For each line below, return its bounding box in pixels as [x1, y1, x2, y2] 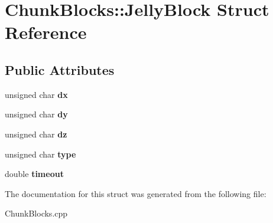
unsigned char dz [5, 127, 67, 140]
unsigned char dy [5, 108, 68, 120]
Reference [5, 20, 87, 44]
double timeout [5, 168, 64, 180]
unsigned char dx [5, 88, 68, 100]
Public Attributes [5, 60, 115, 78]
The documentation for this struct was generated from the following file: [5, 187, 266, 199]
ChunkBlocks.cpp [5, 207, 68, 219]
